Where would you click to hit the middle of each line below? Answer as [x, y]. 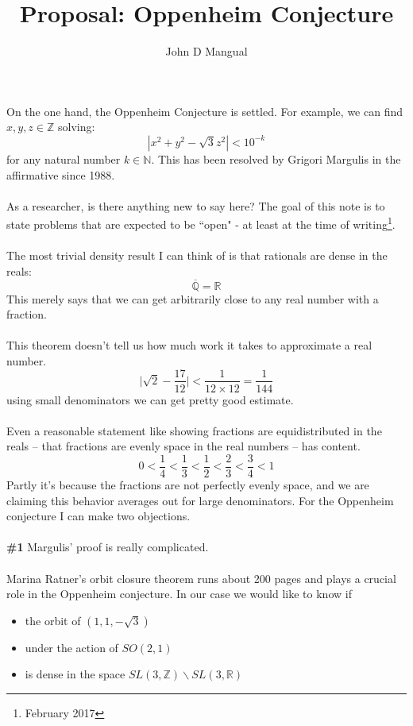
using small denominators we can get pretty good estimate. [150, 399]
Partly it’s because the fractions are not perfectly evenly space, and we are [188, 485]
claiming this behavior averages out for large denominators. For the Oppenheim [200, 500]
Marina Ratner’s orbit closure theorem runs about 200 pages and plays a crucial [201, 578]
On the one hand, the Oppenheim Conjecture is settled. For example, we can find [205, 111]
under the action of [71, 647]
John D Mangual [206, 51]
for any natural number [64, 158]
